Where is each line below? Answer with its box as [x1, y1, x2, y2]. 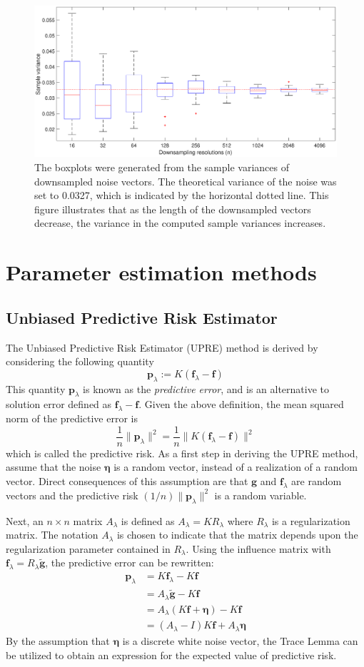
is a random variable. [214, 487, 307, 502]
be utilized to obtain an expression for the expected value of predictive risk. [6, 647, 337, 662]
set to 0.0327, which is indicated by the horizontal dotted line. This [34, 188, 329, 203]
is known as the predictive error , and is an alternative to [83, 381, 330, 396]
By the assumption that [6, 633, 110, 648]
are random [291, 473, 342, 488]
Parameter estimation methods [6, 258, 317, 287]
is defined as [121, 513, 175, 528]
